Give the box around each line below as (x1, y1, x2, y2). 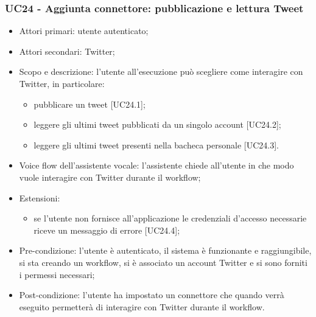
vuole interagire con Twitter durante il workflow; (19, 170, 201, 183)
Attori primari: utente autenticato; (19, 24, 149, 37)
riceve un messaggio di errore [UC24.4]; (33, 223, 180, 236)
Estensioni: (19, 191, 60, 204)
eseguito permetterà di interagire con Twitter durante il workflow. (19, 300, 265, 313)
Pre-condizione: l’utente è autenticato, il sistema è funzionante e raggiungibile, (19, 244, 312, 257)
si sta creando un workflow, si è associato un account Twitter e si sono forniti (19, 256, 307, 268)
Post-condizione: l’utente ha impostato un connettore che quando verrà (19, 288, 284, 301)
